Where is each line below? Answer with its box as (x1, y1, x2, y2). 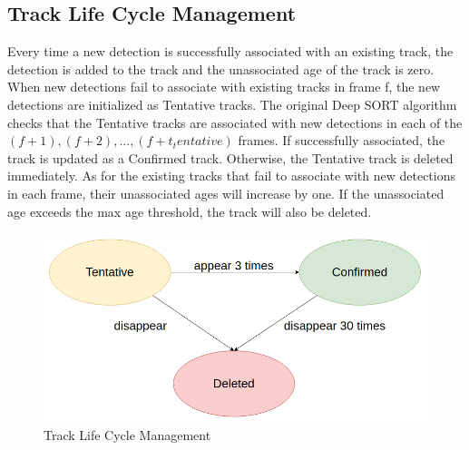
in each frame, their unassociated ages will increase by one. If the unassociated (7, 183, 445, 202)
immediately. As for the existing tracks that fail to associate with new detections (7, 166, 456, 185)
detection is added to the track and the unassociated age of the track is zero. (7, 59, 435, 78)
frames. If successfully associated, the (238, 131, 445, 150)
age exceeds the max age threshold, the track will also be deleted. (7, 201, 372, 220)
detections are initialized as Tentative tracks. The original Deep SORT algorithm (7, 94, 457, 113)
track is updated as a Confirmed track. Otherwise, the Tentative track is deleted (7, 148, 454, 167)
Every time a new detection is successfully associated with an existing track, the (7, 42, 454, 61)
